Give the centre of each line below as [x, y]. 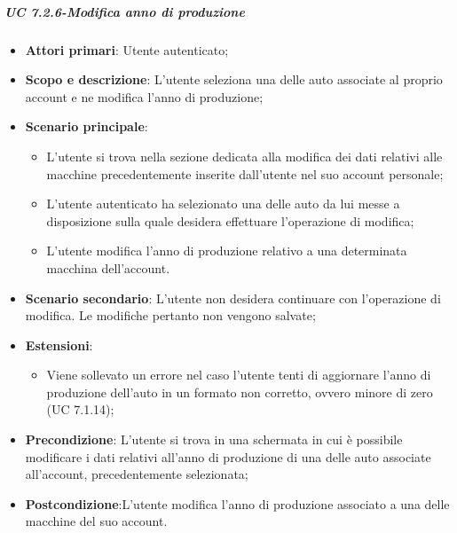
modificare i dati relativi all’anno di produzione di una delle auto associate [228, 456]
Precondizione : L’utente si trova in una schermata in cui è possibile [214, 439]
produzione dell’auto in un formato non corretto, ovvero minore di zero [240, 392]
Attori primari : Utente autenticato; [127, 49]
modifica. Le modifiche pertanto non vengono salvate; [170, 315]
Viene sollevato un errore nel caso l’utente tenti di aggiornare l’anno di [239, 375]
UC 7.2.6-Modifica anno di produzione [125, 11]
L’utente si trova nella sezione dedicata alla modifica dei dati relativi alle [244, 156]
